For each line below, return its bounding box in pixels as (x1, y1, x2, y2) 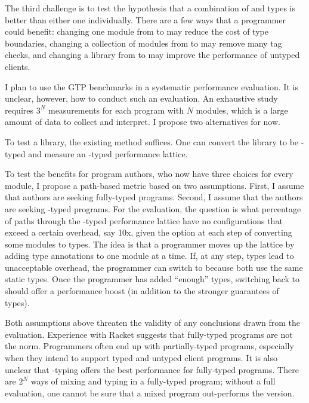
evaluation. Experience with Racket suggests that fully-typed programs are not (5, 328, 293, 340)
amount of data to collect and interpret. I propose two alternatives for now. (5, 115, 280, 128)
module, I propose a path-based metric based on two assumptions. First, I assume (5, 179, 304, 191)
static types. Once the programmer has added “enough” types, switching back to (5, 273, 299, 285)
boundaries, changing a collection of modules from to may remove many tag (5, 36, 282, 49)
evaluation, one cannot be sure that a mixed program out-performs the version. (5, 386, 295, 399)
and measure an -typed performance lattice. (28, 147, 188, 160)
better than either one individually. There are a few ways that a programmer (5, 13, 286, 26)
